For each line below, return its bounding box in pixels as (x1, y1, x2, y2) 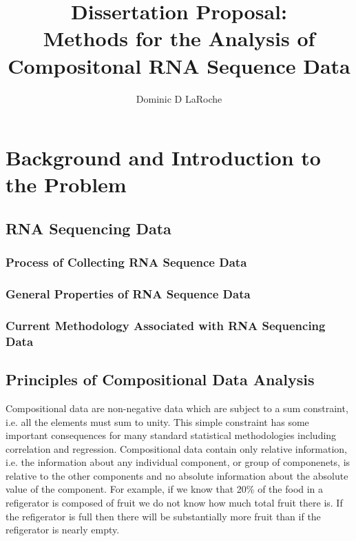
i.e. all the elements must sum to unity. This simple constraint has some (6, 414, 309, 429)
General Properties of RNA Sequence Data (6, 285, 251, 303)
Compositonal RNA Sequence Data (8, 51, 350, 79)
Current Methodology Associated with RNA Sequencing (6, 316, 326, 334)
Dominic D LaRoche (136, 91, 222, 105)
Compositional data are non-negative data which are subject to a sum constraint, (6, 400, 348, 415)
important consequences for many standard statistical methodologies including (6, 428, 337, 442)
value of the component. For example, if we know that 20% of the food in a (6, 482, 324, 496)
